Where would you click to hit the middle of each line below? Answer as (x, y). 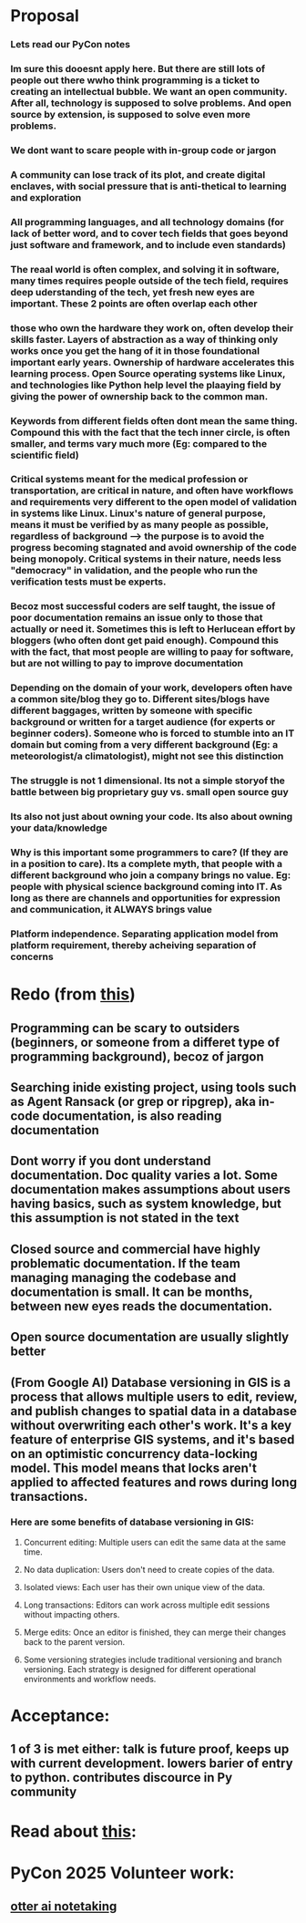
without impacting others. (71, 1614)
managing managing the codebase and (123, 1277)
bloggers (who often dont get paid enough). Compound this (144, 641)
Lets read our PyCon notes (71, 45)
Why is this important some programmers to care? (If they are (150, 853)
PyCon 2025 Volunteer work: (122, 1872)
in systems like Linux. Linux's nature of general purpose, (138, 513)
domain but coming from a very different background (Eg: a (144, 745)
